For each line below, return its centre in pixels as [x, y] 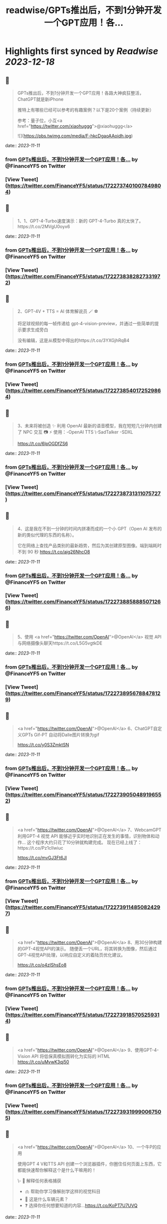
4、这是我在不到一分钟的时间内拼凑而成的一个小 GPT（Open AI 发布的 [89, 528]
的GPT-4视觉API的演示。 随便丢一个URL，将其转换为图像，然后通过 [87, 949]
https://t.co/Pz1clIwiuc [40, 848]
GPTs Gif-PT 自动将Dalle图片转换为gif [61, 735]
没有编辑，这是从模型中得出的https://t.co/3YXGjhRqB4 [73, 340]
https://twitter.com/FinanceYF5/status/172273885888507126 [84, 602]
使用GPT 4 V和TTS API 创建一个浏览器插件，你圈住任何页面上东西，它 [89, 1163]
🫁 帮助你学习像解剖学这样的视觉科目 [63, 1191]
